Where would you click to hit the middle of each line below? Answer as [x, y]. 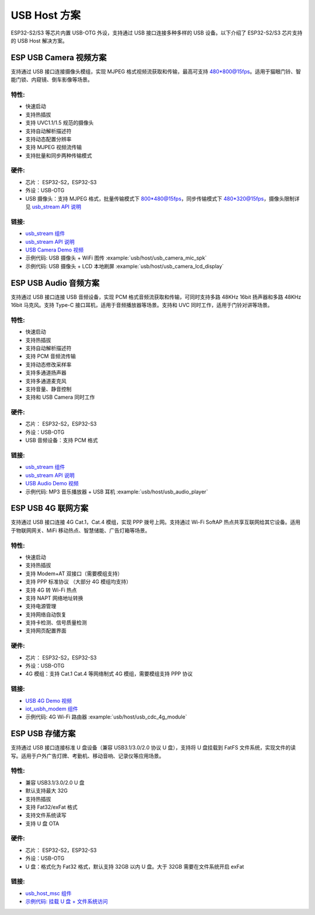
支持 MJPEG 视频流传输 [54, 147]
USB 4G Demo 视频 [49, 700]
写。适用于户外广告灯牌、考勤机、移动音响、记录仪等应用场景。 [87, 756]
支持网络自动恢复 [46, 614]
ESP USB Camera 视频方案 [59, 58]
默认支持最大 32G [47, 791]
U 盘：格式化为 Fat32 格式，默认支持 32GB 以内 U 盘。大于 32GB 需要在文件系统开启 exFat [135, 866]
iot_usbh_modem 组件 [52, 709]
